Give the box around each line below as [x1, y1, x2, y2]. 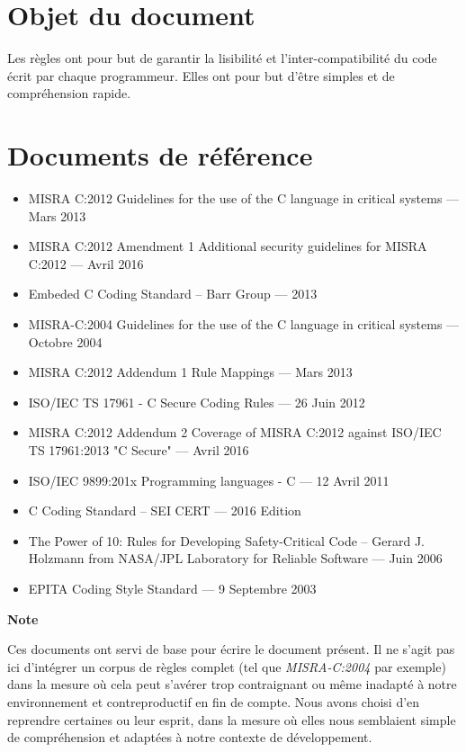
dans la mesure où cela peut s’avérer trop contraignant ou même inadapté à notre [7, 675, 457, 694]
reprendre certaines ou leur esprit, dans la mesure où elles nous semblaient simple [7, 710, 456, 729]
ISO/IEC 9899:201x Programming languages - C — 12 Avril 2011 [28, 470, 390, 489]
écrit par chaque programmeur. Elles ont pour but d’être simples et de [7, 66, 395, 85]
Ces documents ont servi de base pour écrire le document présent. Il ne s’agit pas [7, 640, 455, 658]
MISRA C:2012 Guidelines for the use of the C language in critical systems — [28, 189, 460, 208]
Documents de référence [7, 137, 313, 174]
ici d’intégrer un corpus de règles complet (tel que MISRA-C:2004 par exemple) [7, 657, 446, 676]
